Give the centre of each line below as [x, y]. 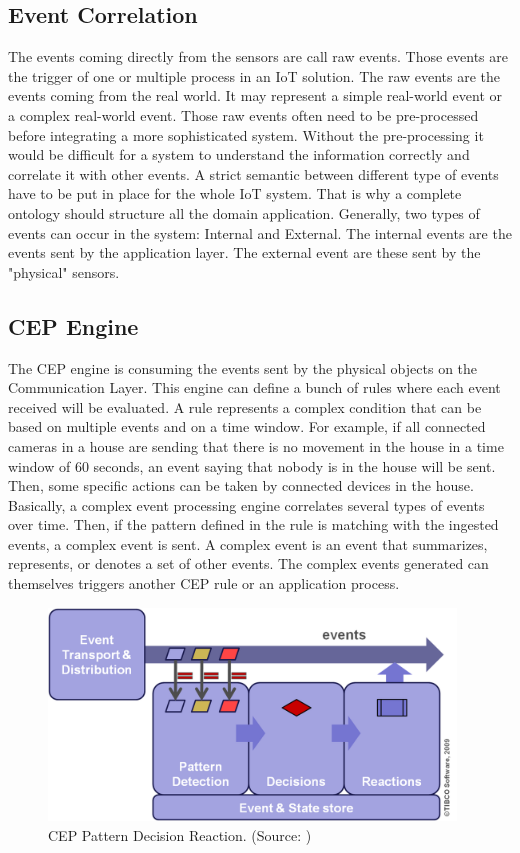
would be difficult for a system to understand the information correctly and [239, 154]
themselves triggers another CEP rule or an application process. [204, 583]
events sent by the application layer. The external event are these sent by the [244, 252]
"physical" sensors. [64, 271]
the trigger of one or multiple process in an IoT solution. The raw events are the [254, 75]
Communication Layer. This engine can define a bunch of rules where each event [254, 387]
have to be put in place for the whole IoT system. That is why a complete [235, 193]
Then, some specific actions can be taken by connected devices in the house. [241, 485]
